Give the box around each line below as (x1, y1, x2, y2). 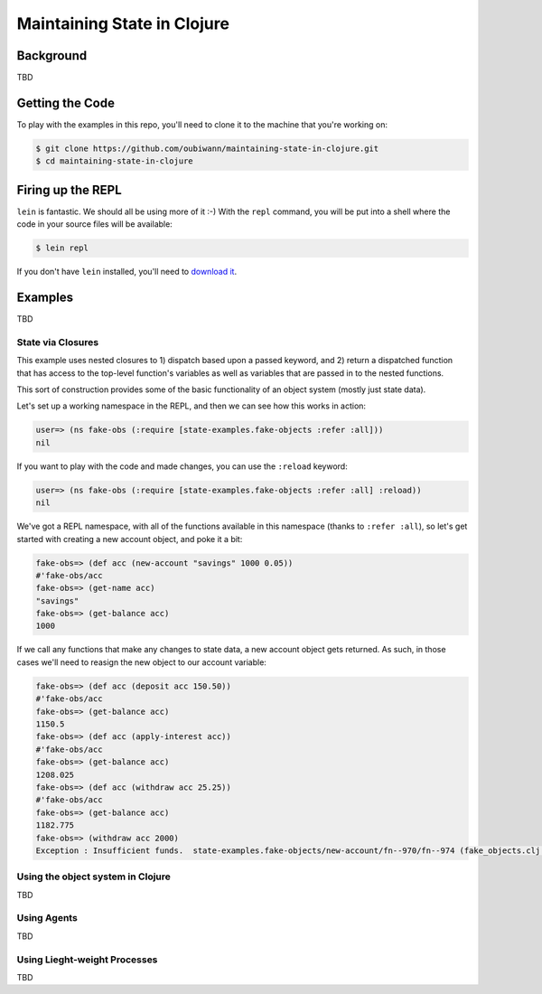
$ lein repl (35, 243, 89, 253)
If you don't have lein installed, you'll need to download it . (16, 267, 238, 277)
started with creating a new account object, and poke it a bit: (16, 533, 243, 544)
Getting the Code (16, 95, 115, 110)
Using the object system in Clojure (16, 870, 172, 883)
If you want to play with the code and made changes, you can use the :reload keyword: (16, 461, 348, 472)
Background (16, 48, 88, 63)
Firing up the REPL (16, 182, 122, 198)
